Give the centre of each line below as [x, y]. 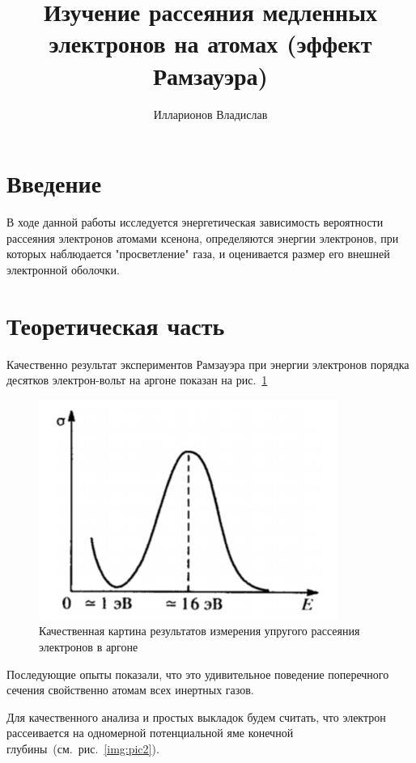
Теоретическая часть [116, 325]
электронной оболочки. [63, 269]
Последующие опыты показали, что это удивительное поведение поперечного [198, 674]
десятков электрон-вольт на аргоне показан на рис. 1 [137, 380]
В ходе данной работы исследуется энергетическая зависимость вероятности [195, 222]
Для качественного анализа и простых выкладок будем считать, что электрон [196, 716]
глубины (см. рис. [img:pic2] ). [83, 748]
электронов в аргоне [89, 646]
